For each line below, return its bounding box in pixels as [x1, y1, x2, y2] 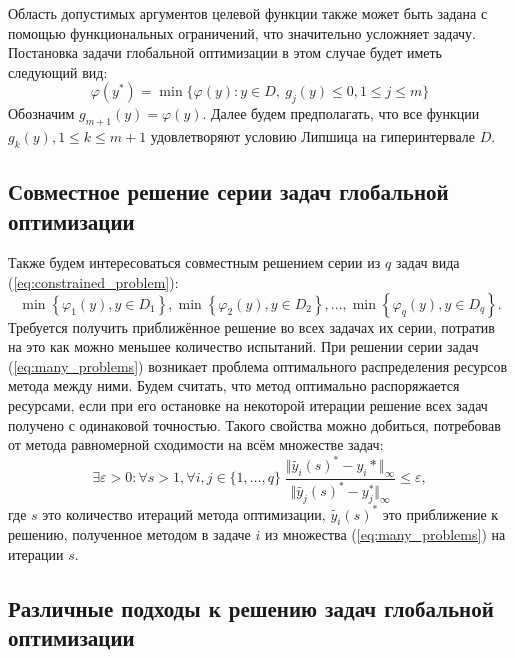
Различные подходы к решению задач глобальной [8, 593, 494, 624]
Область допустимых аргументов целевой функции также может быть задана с [8, 3, 488, 23]
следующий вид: [8, 61, 108, 82]
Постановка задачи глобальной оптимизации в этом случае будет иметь [8, 42, 442, 63]
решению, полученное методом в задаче [8, 524, 251, 545]
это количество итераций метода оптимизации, [42, 503, 326, 524]
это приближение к [382, 503, 499, 524]
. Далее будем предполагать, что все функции [202, 103, 480, 124]
